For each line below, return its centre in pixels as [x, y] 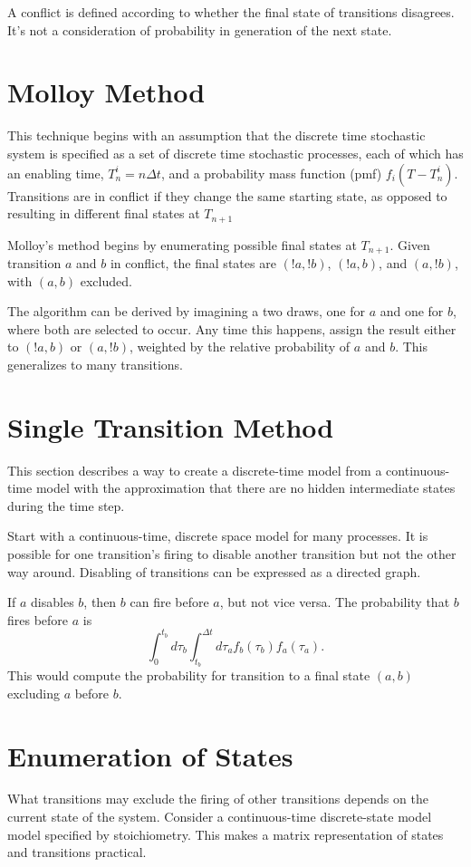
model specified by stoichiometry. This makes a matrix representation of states [226, 834]
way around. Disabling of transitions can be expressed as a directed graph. [214, 571]
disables [53, 602]
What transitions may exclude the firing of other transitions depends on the [218, 799]
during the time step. [66, 505]
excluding [34, 693]
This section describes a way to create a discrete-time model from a [195, 470]
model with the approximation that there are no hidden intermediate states [245, 488]
